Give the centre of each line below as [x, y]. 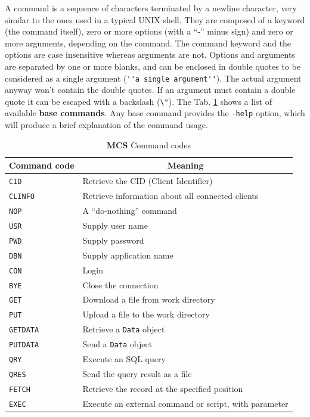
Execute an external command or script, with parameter [185, 403]
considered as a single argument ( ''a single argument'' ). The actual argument [153, 78]
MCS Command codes [148, 144]
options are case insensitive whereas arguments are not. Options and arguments [150, 55]
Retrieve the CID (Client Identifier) [148, 181]
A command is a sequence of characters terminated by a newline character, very [151, 8]
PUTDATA [24, 345]
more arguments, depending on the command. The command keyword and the [148, 43]
